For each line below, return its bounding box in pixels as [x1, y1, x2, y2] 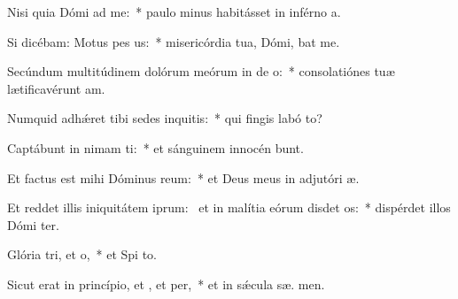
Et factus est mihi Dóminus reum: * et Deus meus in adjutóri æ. [7, 168, 360, 187]
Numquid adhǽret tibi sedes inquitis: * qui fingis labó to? [7, 109, 322, 127]
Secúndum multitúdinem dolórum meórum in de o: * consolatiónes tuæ [7, 62, 395, 80]
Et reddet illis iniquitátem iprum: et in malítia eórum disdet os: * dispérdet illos [7, 198, 451, 217]
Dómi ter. [7, 215, 59, 234]
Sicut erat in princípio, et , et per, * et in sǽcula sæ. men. [7, 274, 325, 293]
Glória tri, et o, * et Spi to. [7, 245, 157, 264]
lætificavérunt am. [7, 79, 105, 97]
